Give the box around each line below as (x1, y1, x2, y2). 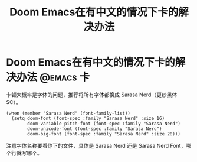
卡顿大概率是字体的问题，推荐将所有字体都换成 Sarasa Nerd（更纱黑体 (6, 91, 178, 98)
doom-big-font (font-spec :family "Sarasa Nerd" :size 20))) (27, 131, 181, 137)
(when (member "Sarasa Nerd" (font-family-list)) (6, 110, 131, 116)
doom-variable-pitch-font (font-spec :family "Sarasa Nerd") (27, 121, 181, 127)
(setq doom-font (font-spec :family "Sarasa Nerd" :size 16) (11, 115, 165, 121)
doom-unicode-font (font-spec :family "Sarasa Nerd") (27, 125, 162, 132)
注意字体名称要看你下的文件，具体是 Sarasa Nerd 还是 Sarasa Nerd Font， (6, 142, 186, 149)
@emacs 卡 (39, 70, 90, 84)
